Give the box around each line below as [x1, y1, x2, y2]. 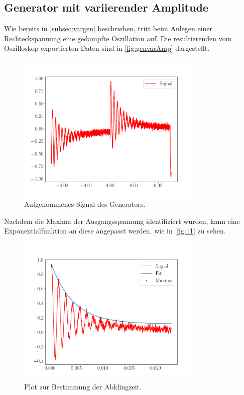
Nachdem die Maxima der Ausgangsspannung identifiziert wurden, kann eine [4, 215, 240, 226]
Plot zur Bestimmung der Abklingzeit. [24, 381, 142, 391]
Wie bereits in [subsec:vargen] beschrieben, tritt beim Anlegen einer [4, 23, 213, 34]
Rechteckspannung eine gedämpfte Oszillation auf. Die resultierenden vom [4, 33, 232, 43]
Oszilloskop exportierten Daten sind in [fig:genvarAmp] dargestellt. [4, 43, 210, 53]
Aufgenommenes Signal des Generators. [24, 198, 146, 209]
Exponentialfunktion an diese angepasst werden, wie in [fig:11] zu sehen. [4, 225, 226, 236]
